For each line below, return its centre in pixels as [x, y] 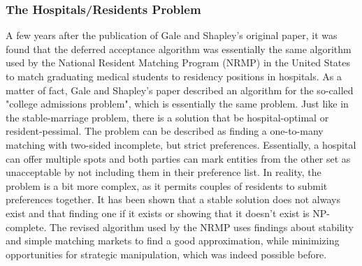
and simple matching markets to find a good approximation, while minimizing [173, 241]
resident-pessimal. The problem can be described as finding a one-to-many [165, 131]
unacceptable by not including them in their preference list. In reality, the [164, 172]
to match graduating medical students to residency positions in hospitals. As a [174, 76]
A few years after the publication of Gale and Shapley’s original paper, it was [172, 35]
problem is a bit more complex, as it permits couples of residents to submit [167, 185]
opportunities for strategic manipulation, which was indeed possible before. [166, 254]
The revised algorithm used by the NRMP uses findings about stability [201, 227]
